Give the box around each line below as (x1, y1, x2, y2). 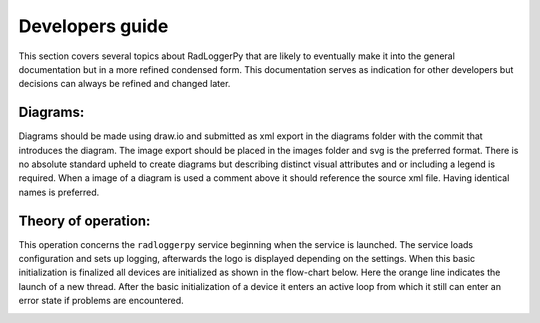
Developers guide (18, 15, 169, 37)
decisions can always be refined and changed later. (18, 78, 231, 90)
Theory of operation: (18, 212, 151, 229)
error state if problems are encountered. (18, 295, 184, 307)
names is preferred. (18, 186, 100, 198)
